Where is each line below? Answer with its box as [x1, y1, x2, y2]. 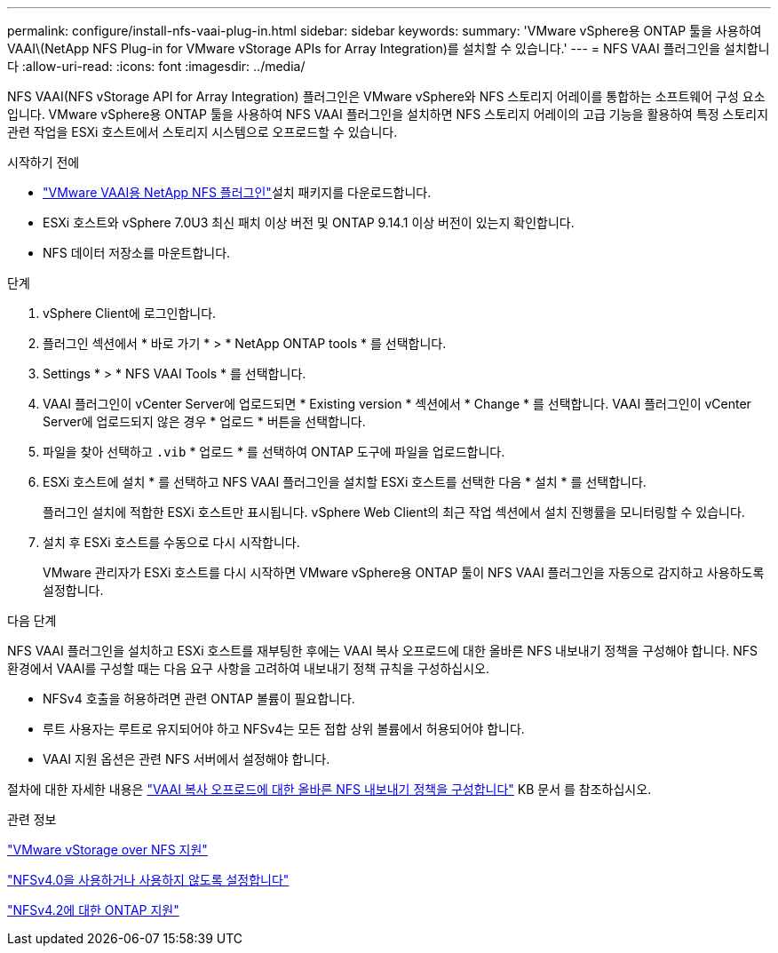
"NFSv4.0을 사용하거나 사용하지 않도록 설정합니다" [7, 872, 290, 887]
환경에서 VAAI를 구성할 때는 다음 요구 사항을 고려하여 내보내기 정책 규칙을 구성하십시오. [7, 661, 490, 676]
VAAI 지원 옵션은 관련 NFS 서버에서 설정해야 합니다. [43, 751, 330, 766]
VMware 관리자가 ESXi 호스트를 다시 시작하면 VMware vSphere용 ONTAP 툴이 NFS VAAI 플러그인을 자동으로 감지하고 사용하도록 [43, 565, 765, 580]
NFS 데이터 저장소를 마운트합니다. [43, 245, 231, 260]
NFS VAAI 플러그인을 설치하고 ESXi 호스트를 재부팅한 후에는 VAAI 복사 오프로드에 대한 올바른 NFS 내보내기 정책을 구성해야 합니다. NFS [7, 643, 758, 658]
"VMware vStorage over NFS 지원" [7, 842, 208, 857]
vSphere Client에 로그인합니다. [43, 306, 217, 321]
